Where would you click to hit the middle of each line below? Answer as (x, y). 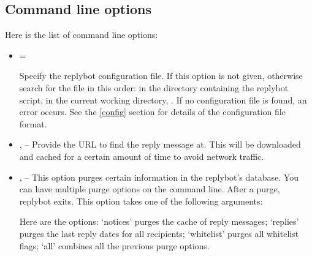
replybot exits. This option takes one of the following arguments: (141, 201)
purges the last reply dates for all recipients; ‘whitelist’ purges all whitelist (159, 233)
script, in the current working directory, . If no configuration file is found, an (163, 100)
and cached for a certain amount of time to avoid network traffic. (142, 156)
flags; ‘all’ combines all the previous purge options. (114, 245)
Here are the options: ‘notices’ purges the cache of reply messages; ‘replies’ (159, 221)
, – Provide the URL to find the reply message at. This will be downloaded (160, 144)
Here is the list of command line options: (82, 35)
